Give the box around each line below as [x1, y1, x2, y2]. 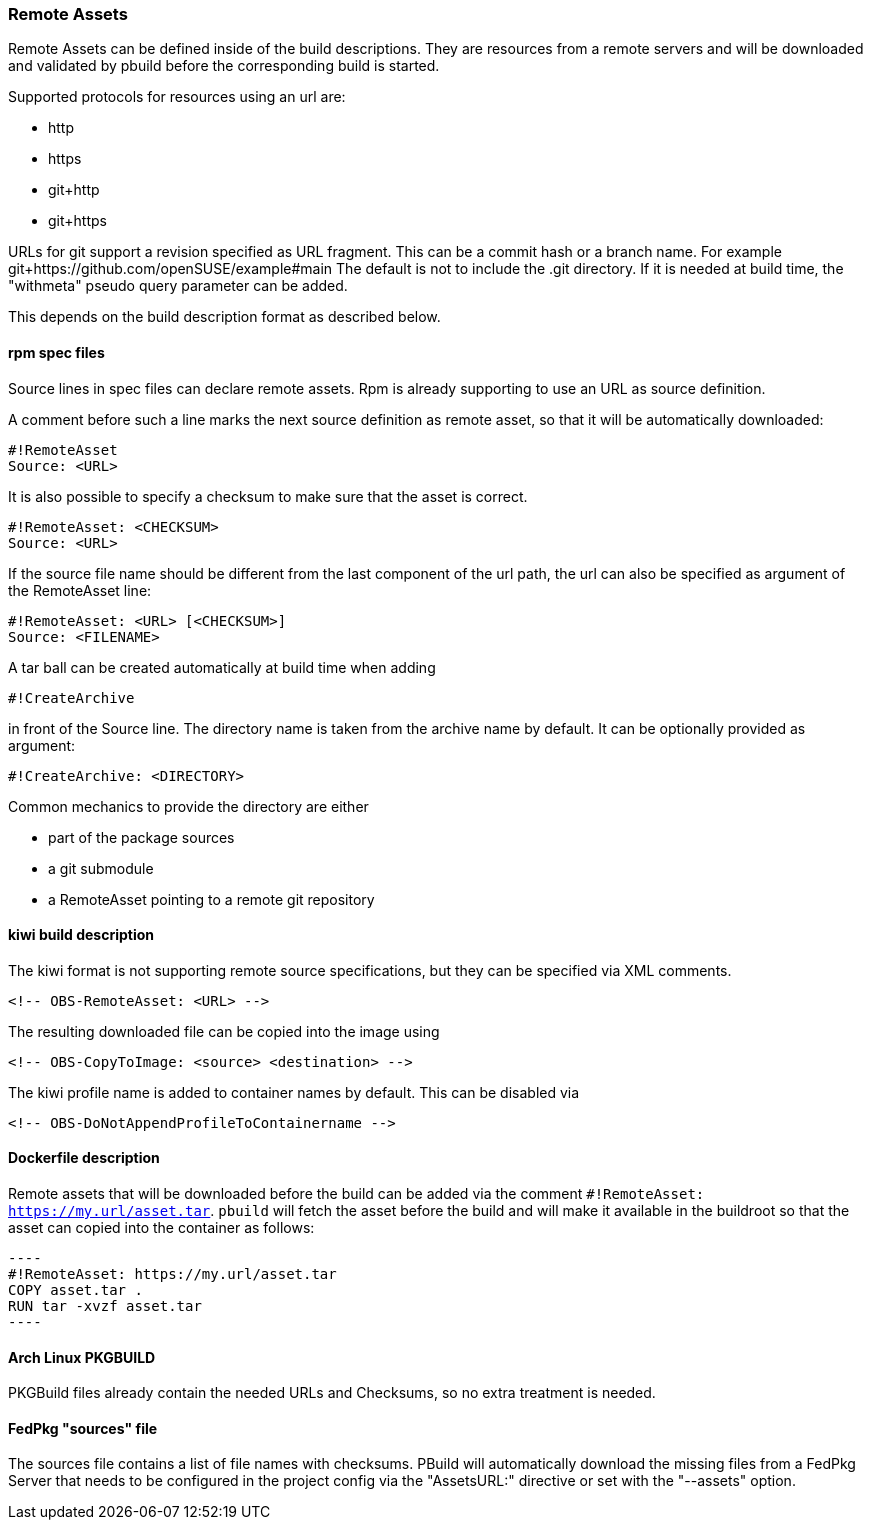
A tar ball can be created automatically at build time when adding [8, 658, 436, 676]
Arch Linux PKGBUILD [8, 1348, 156, 1366]
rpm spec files [8, 343, 105, 361]
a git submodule [48, 859, 154, 877]
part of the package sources [48, 828, 235, 846]
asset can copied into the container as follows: [8, 1219, 315, 1237]
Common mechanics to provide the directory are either [8, 797, 369, 815]
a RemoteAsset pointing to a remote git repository [48, 890, 375, 908]
